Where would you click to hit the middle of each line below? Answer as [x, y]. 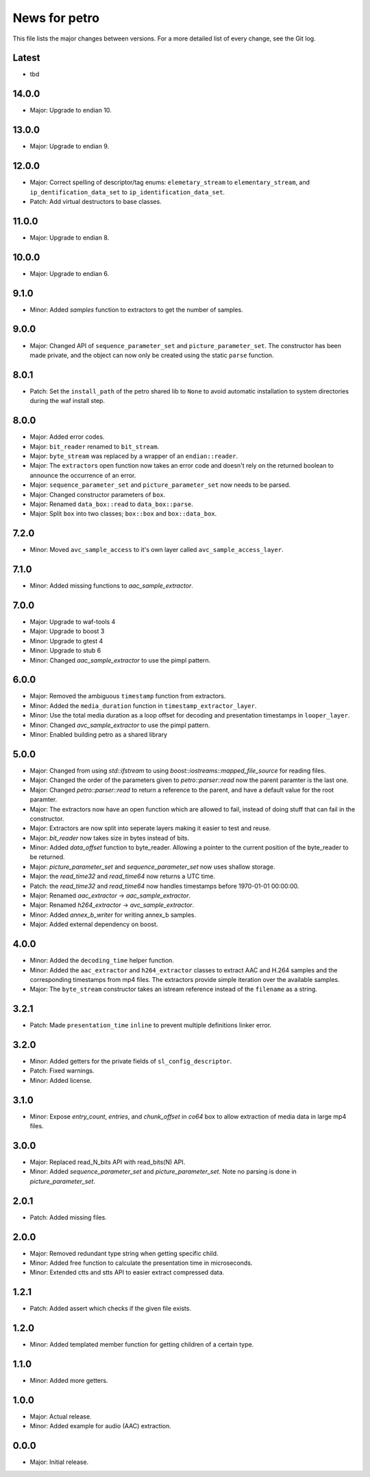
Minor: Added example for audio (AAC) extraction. [100, 1426]
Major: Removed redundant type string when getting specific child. [124, 1253]
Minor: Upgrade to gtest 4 [66, 641]
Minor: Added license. [61, 1080]
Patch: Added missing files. [69, 1217]
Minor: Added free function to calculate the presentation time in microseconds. [141, 1263]
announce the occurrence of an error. [83, 475]
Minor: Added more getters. [69, 1381]
